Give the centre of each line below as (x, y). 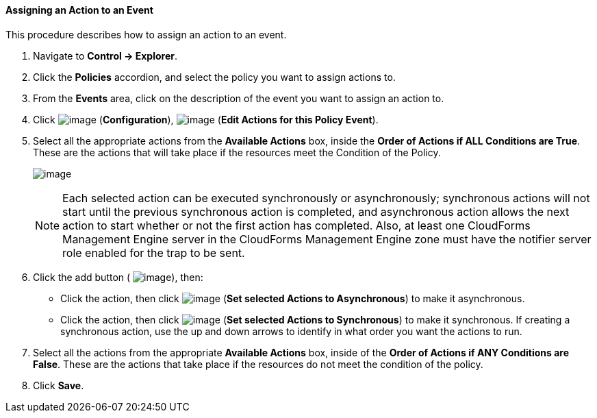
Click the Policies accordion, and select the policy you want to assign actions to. (214, 77)
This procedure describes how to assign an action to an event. (146, 34)
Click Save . (59, 385)
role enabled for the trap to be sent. (154, 253)
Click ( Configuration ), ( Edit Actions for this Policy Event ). (206, 119)
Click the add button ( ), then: (118, 277)
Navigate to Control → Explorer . (105, 56)
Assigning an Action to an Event (79, 10)
